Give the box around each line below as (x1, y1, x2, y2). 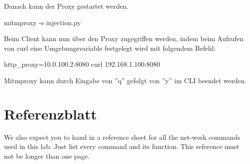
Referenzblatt (4, 104, 97, 123)
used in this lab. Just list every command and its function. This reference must (4, 141, 239, 151)
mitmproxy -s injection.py (4, 17, 81, 27)
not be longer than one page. (4, 150, 90, 161)
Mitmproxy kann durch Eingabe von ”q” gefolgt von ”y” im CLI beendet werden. (4, 75, 247, 85)
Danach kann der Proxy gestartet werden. (4, 1, 129, 11)
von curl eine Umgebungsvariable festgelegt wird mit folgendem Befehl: (4, 43, 216, 53)
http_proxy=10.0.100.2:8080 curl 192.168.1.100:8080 (4, 59, 160, 69)
